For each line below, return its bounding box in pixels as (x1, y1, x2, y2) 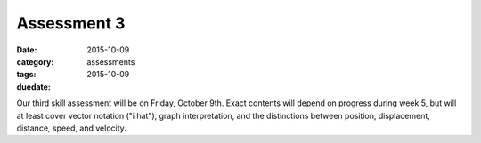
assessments (86, 56, 135, 67)
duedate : (16, 81, 51, 92)
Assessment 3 (16, 13, 126, 33)
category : (16, 56, 54, 67)
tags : (16, 69, 37, 80)
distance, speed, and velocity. (16, 123, 126, 133)
